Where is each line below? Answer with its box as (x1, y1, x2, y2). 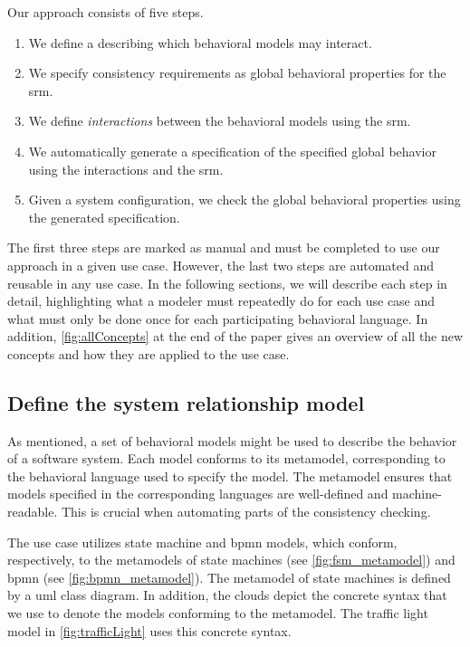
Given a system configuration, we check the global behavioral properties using (28, 190, 461, 209)
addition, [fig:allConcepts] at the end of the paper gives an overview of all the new (7, 327, 464, 346)
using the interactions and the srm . (28, 159, 224, 178)
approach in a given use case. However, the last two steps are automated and (7, 255, 434, 274)
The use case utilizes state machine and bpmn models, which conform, (7, 532, 398, 551)
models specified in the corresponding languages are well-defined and (7, 484, 388, 503)
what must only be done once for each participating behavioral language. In (7, 309, 428, 328)
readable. (7, 502, 58, 521)
